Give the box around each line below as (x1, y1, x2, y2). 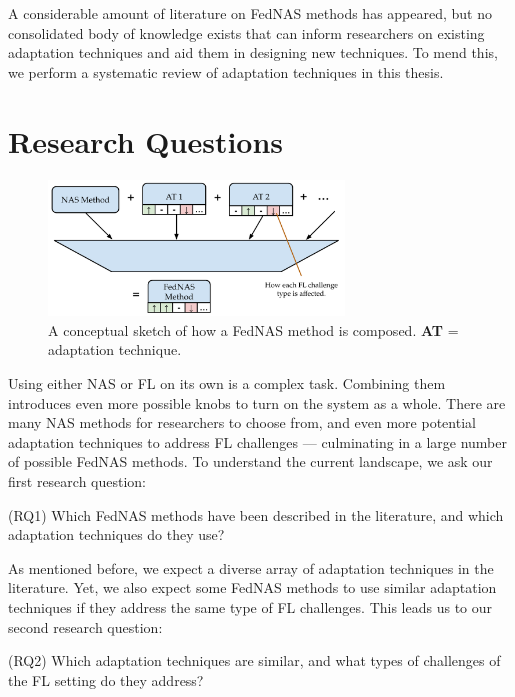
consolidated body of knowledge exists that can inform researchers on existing (8, 22, 485, 43)
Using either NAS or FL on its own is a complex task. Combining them (8, 373, 446, 394)
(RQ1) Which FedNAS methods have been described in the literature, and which (8, 504, 504, 525)
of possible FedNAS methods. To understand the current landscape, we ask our (8, 451, 493, 472)
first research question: (8, 471, 147, 492)
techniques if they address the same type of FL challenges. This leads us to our (8, 597, 493, 618)
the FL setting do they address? (8, 669, 204, 690)
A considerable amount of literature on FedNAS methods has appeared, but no (8, 3, 493, 23)
